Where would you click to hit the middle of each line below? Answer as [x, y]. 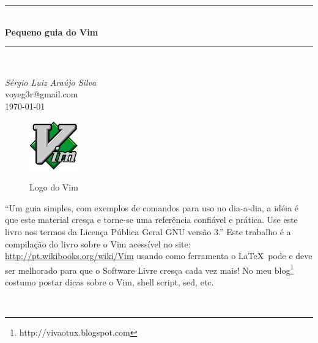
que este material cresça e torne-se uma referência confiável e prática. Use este [151, 220]
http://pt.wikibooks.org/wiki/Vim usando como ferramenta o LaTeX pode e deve [159, 256]
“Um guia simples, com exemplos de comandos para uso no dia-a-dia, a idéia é [152, 207]
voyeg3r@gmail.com [42, 94]
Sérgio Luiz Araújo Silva [51, 82]
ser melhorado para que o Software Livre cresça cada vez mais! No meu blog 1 [150, 269]
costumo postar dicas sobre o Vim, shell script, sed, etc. [109, 281]
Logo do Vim [54, 187]
